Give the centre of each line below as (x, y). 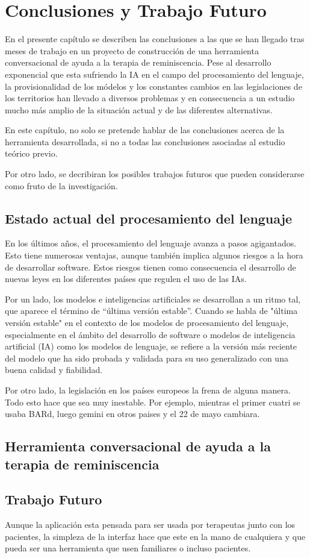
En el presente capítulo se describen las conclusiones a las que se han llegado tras (155, 39)
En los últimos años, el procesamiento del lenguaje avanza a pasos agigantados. (151, 243)
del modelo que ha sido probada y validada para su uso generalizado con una (147, 358)
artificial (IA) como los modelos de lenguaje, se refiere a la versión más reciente (151, 346)
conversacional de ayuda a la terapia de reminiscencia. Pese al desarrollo (138, 62)
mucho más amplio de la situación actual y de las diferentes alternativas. (139, 109)
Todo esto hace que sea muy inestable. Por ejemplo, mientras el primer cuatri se (153, 402)
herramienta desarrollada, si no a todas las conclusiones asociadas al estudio (145, 141)
